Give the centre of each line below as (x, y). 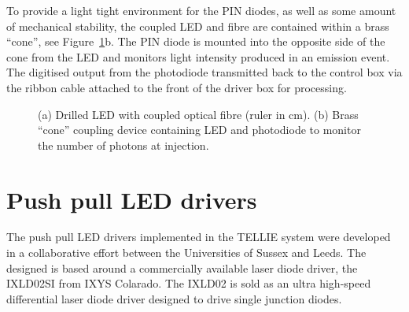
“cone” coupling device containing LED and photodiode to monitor (199, 130)
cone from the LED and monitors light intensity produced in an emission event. (198, 56)
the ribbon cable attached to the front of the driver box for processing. (177, 87)
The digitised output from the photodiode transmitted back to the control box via (204, 72)
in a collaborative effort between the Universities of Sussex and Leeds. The (186, 253)
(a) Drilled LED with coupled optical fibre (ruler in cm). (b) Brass (198, 114)
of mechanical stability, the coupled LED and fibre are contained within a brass (198, 26)
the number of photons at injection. (123, 145)
